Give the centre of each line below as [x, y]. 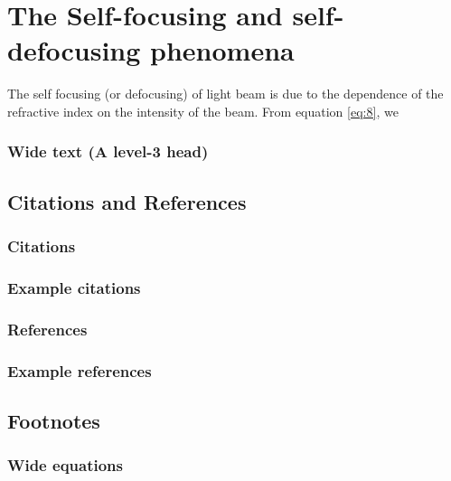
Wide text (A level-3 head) [108, 151]
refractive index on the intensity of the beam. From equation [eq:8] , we [203, 111]
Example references [80, 370]
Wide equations [65, 465]
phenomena [222, 50]
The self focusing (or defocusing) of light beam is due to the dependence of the [225, 94]
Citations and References [127, 201]
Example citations [74, 287]
